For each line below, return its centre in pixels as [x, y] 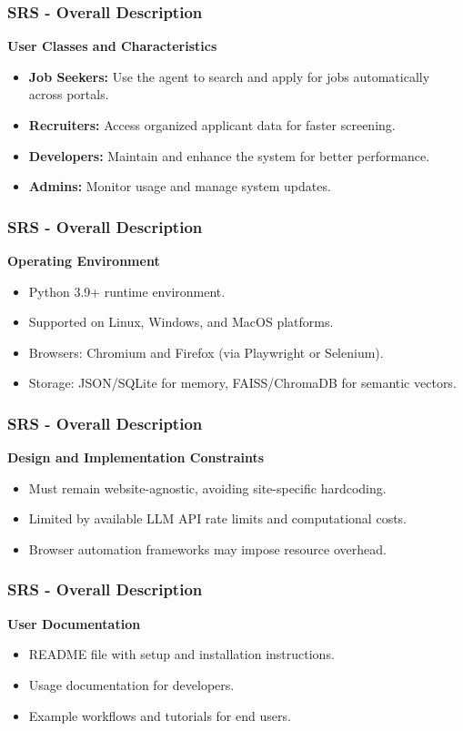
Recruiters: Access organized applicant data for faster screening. [212, 125]
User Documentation [74, 623]
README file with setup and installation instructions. [181, 654]
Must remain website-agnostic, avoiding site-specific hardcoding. [207, 487]
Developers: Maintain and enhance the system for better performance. [229, 155]
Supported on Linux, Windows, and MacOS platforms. [181, 322]
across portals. [69, 94]
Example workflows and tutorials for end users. [160, 715]
